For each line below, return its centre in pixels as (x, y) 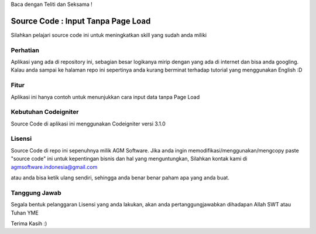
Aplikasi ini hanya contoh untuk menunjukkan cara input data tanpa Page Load (105, 97)
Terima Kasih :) (29, 223)
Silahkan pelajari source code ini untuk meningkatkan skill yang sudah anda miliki (109, 35)
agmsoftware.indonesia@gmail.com (54, 167)
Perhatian (25, 50)
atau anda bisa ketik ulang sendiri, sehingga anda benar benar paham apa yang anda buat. (120, 178)
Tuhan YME (25, 213)
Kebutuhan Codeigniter (45, 112)
